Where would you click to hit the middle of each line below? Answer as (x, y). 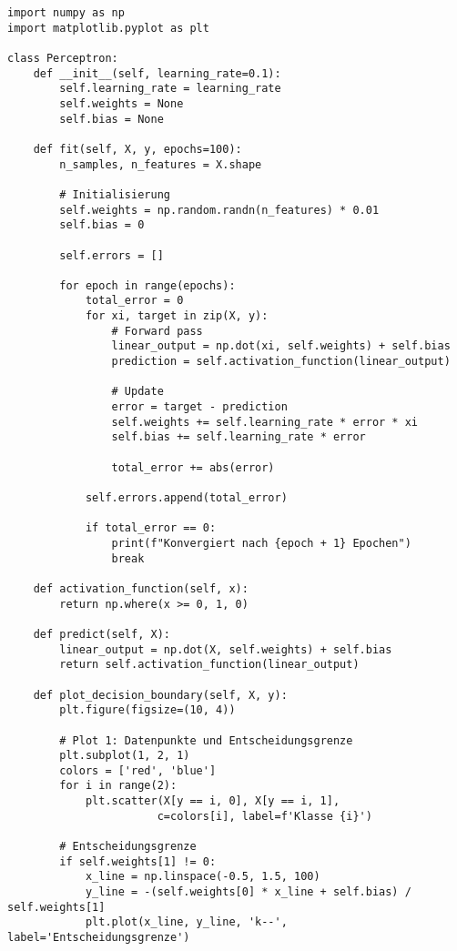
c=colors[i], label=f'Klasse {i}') (264, 816)
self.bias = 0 (102, 225)
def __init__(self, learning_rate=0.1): (157, 73)
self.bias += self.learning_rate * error (239, 437)
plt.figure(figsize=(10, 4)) (147, 710)
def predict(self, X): (102, 634)
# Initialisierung (115, 194)
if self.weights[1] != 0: (138, 861)
